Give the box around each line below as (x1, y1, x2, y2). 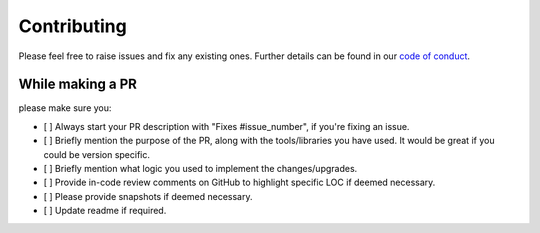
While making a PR (18, 76, 137, 93)
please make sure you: (18, 102, 112, 114)
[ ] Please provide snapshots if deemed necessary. (43, 190, 254, 202)
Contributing (18, 15, 127, 37)
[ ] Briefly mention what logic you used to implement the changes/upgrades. (43, 163, 358, 175)
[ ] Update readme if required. (43, 205, 167, 217)
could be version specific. (43, 148, 150, 160)
